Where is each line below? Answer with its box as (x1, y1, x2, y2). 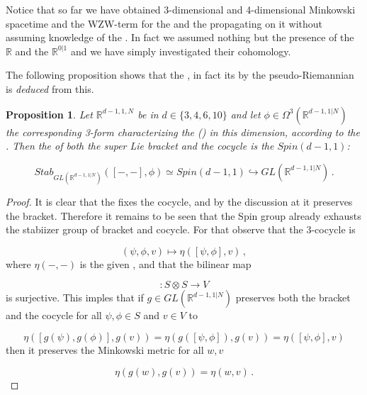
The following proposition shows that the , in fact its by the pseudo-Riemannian (6, 67, 354, 82)
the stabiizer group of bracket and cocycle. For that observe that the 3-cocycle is (6, 222, 356, 237)
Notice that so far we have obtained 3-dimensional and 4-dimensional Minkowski (6, 2, 356, 16)
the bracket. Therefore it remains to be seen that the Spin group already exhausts (6, 208, 361, 223)
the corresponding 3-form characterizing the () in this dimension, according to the (6, 124, 360, 139)
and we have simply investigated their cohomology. (70, 43, 291, 58)
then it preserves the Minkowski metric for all (6, 342, 204, 357)
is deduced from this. (6, 81, 94, 96)
